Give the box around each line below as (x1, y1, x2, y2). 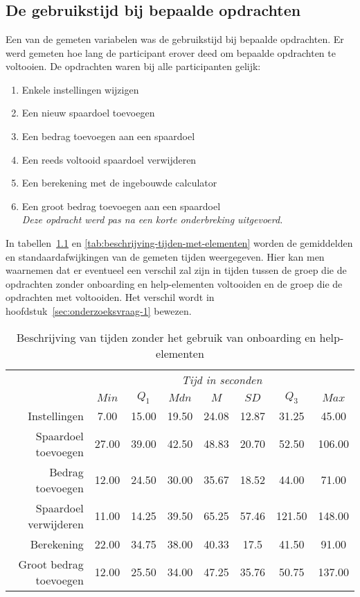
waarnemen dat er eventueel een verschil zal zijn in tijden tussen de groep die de (6, 263, 347, 277)
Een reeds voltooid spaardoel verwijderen (21, 152, 197, 166)
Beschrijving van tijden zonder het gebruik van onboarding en (16, 329, 316, 345)
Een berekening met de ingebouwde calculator (21, 175, 217, 190)
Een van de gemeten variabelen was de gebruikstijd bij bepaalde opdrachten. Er (6, 32, 344, 46)
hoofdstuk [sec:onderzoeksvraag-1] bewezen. (6, 303, 192, 318)
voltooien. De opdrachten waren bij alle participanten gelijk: (6, 59, 261, 73)
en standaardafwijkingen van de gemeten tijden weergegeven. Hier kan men (6, 249, 325, 263)
